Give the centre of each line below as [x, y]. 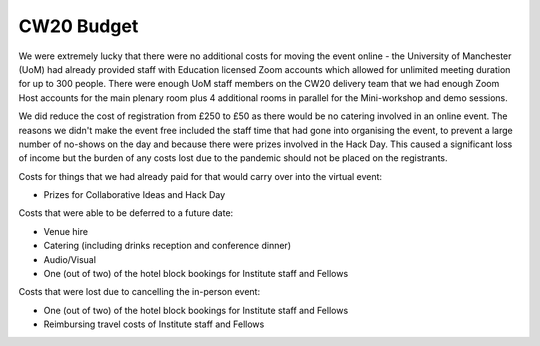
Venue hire [66, 231]
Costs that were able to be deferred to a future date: [126, 213]
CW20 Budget [78, 26]
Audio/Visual [70, 259]
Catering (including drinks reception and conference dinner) [167, 246]
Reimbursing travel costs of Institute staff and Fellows [154, 324]
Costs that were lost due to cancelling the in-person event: [139, 292]
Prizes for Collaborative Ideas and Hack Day [134, 195]
